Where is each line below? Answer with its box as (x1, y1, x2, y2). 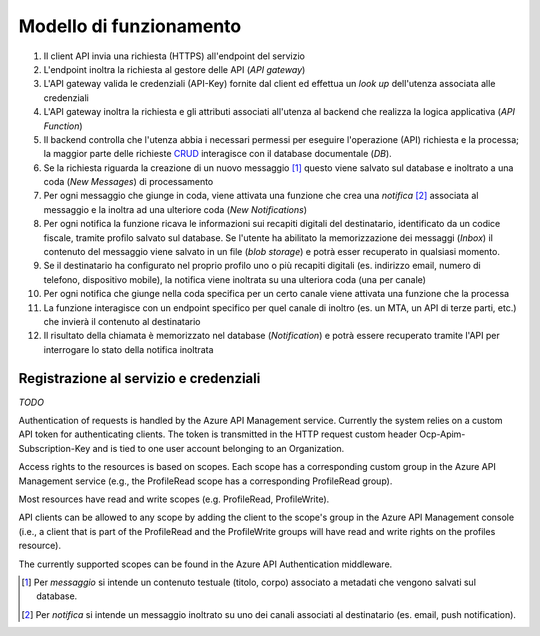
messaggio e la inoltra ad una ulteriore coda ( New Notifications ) (43, 203, 308, 215)
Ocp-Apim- (418, 428, 466, 440)
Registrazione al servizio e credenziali (18, 370, 261, 387)
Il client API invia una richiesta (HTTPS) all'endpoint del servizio (43, 50, 305, 62)
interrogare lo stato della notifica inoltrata (43, 343, 214, 355)
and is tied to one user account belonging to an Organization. (92, 442, 345, 454)
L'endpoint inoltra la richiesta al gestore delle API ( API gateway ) (43, 63, 306, 75)
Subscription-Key (18, 442, 91, 454)
